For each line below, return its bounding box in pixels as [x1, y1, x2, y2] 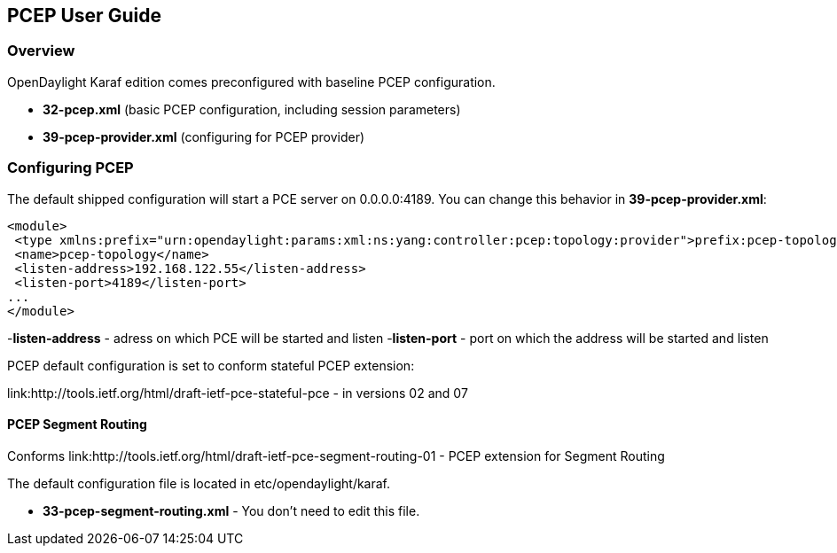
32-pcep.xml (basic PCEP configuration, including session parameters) [43, 101, 461, 117]
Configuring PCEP [7, 159, 134, 177]
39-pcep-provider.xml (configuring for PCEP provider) [43, 129, 365, 144]
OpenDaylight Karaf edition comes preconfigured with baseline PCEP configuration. [7, 74, 496, 90]
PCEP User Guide [7, 4, 161, 27]
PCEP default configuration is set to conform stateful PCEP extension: [7, 357, 415, 373]
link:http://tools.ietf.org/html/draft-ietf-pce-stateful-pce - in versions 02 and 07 [7, 385, 468, 401]
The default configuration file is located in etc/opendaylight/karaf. [7, 475, 391, 491]
